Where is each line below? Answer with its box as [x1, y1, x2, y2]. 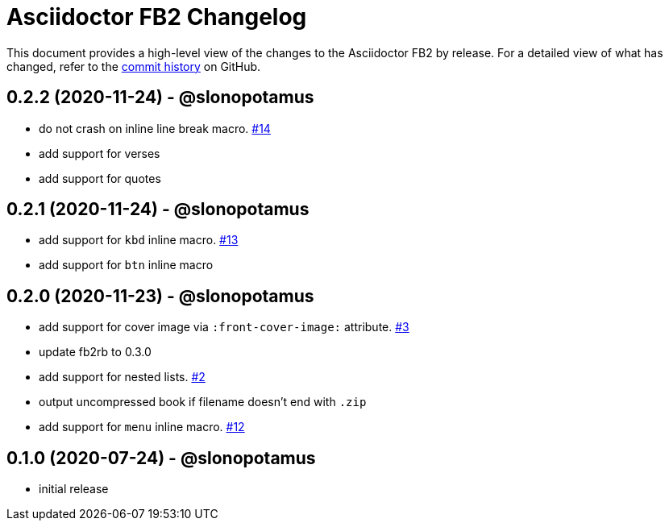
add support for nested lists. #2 [39, 370, 206, 384]
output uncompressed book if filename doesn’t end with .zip [39, 395, 367, 409]
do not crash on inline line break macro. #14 [39, 121, 271, 135]
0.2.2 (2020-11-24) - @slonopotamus [6, 87, 314, 108]
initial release [39, 482, 109, 496]
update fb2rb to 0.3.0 [39, 345, 152, 359]
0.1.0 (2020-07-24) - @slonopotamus [6, 447, 316, 468]
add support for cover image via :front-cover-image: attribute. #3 [39, 320, 409, 334]
